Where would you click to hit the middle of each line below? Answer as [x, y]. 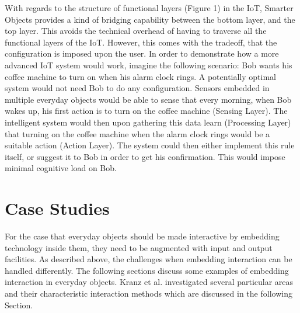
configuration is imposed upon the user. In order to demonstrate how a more [142, 53]
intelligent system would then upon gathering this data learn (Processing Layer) [148, 122]
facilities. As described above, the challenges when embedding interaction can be [149, 259]
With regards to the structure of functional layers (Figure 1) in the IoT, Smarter [149, 8]
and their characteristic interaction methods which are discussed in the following [149, 293]
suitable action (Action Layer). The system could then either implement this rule [150, 145]
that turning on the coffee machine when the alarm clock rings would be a [137, 133]
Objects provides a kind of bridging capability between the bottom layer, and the [150, 19]
